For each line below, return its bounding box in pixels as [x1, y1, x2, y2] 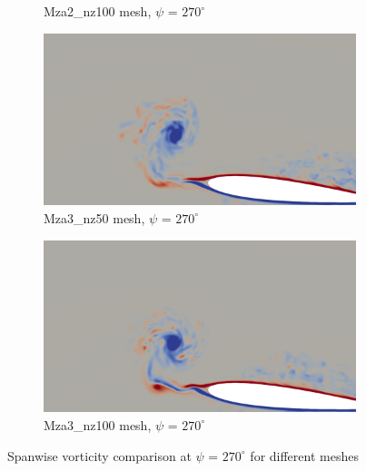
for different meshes [250, 446, 359, 465]
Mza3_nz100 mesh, [44, 415, 152, 434]
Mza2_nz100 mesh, [44, 2, 152, 20]
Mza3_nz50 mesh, [44, 208, 145, 227]
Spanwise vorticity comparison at [7, 446, 192, 465]
